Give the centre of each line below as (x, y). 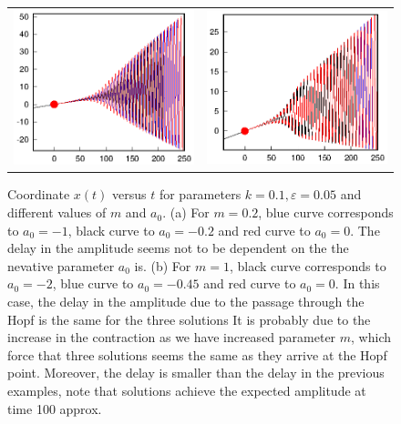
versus (129, 194)
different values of (57, 212)
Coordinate (39, 194)
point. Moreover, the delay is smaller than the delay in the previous (196, 373)
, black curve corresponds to (308, 265)
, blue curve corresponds (326, 212)
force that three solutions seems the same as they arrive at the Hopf (197, 354)
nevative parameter (61, 265)
